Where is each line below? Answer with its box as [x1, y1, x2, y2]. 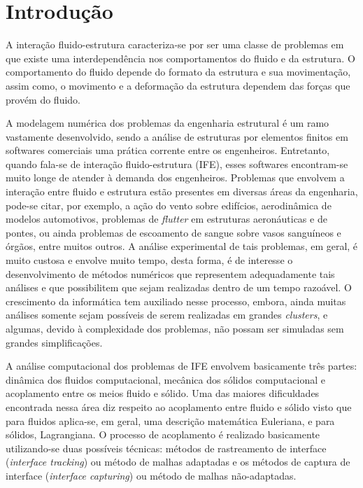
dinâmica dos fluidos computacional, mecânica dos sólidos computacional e [6, 372, 325, 386]
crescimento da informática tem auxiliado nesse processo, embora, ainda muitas [6, 293, 346, 308]
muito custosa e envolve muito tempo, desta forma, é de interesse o [6, 253, 293, 267]
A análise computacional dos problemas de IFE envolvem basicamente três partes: [6, 358, 357, 373]
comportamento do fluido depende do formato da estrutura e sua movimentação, [6, 64, 351, 79]
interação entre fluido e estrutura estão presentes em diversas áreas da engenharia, [6, 184, 358, 199]
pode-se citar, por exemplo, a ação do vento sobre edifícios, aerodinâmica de [6, 197, 332, 212]
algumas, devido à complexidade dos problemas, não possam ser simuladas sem [6, 321, 344, 335]
